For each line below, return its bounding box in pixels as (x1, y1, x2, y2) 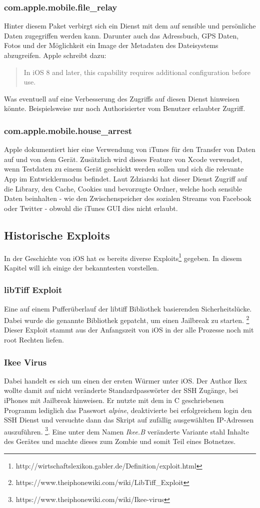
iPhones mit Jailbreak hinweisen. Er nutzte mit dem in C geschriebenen (4, 395, 224, 405)
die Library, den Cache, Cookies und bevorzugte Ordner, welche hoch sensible (4, 183, 242, 193)
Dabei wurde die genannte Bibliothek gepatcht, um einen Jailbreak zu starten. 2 (4, 313, 249, 325)
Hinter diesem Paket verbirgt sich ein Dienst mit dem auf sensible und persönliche (4, 20, 256, 31)
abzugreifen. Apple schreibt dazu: (4, 50, 106, 60)
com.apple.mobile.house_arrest (4, 124, 132, 136)
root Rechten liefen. (4, 334, 64, 345)
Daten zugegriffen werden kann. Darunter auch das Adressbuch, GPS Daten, (4, 30, 239, 40)
